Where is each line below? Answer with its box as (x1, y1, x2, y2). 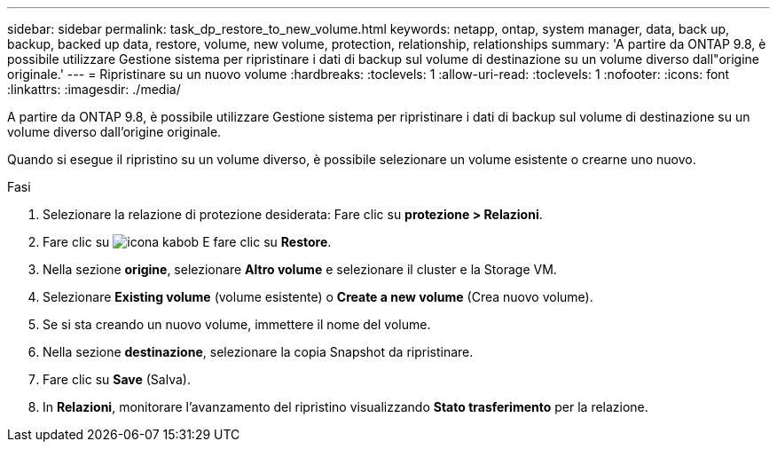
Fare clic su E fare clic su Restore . (43, 234, 332, 249)
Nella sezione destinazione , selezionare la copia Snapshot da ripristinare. (43, 344, 474, 359)
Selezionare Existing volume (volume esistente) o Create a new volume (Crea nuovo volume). (43, 289, 593, 304)
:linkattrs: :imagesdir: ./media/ (7, 82, 181, 97)
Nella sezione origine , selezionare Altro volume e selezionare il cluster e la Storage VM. (43, 262, 557, 277)
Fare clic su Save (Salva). (43, 372, 191, 387)
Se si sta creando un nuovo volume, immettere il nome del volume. (43, 317, 431, 332)
